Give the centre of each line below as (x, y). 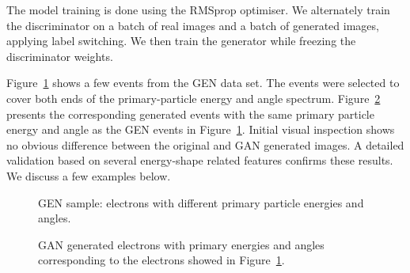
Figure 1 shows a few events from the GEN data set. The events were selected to (203, 83)
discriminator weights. (60, 56)
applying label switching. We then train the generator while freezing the (181, 41)
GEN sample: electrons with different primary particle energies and (201, 202)
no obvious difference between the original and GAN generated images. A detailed (205, 144)
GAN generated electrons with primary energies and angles (181, 244)
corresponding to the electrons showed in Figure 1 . (161, 260)
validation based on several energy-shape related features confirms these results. (200, 160)
